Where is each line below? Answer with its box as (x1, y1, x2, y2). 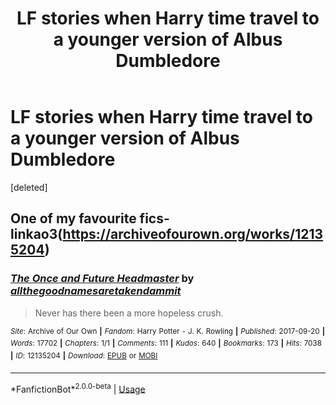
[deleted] (10, 181, 48, 193)
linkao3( (10, 226, 63, 243)
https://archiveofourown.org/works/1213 (62, 226, 324, 243)
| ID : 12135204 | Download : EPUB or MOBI (10, 350, 158, 361)
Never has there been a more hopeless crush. (34, 307, 224, 319)
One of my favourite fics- (10, 210, 170, 227)
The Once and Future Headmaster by (10, 272, 195, 286)
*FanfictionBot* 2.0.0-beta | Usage (10, 381, 146, 395)
